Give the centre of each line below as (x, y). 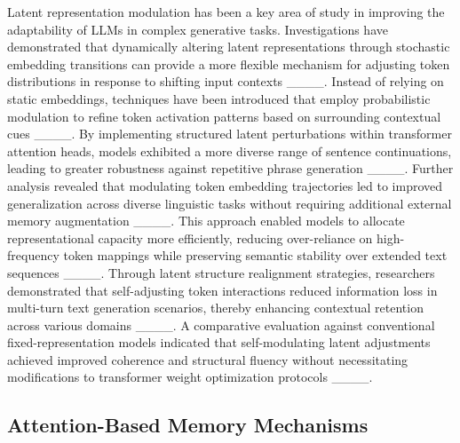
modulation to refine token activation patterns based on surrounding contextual (224, 116)
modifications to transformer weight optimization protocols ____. (190, 377)
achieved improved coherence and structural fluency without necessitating (208, 359)
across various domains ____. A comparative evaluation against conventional (221, 324)
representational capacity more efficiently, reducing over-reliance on (190, 237)
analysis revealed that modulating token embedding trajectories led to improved (225, 185)
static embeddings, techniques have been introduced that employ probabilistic (219, 98)
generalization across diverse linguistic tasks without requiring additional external (230, 203)
